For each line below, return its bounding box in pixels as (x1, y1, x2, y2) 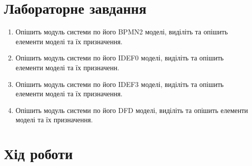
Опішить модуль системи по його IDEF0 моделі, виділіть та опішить (15, 53, 224, 63)
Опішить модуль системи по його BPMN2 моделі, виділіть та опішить (15, 27, 228, 37)
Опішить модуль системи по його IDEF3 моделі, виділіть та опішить (15, 79, 224, 89)
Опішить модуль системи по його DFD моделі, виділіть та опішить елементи (15, 105, 248, 115)
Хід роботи (4, 143, 73, 164)
